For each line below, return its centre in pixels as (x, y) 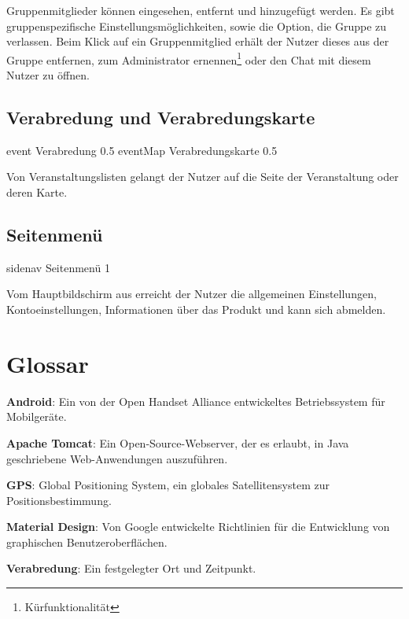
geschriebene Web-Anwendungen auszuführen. (117, 458)
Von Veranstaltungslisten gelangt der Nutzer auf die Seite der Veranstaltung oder (203, 177)
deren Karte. (37, 192)
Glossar (48, 363)
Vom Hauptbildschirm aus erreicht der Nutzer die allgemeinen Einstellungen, (192, 294)
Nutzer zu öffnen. (48, 75)
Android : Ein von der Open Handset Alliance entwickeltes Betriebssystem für (196, 401)
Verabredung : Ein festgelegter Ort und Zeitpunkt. (131, 568)
